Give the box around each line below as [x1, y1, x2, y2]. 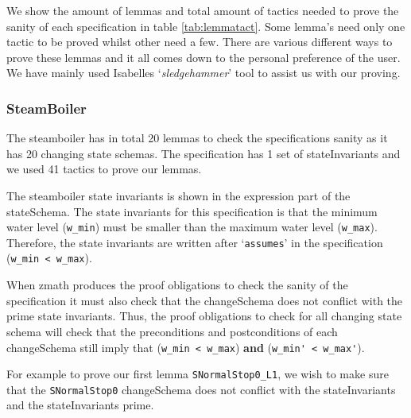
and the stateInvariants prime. [6, 397, 154, 413]
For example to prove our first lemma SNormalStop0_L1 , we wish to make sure [6, 366, 389, 382]
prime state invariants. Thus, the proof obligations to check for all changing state [6, 308, 402, 324]
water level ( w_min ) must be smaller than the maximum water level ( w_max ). [6, 219, 378, 235]
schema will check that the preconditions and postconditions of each [6, 323, 338, 339]
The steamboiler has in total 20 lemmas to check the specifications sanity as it [6, 130, 388, 146]
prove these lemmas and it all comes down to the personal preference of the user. [6, 48, 401, 65]
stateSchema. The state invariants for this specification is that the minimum [6, 203, 378, 219]
